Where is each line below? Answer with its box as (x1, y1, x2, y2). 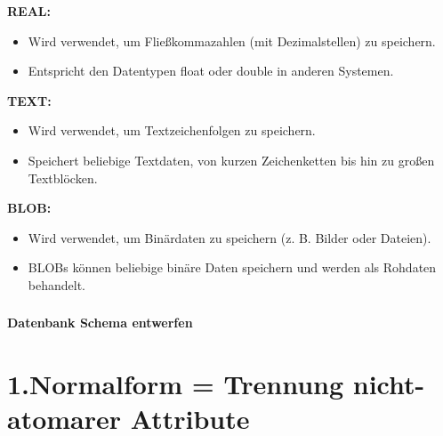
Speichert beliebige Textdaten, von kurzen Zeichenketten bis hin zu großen (28, 150, 435, 169)
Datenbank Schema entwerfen (7, 313, 193, 332)
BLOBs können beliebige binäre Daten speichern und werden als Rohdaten (28, 258, 437, 277)
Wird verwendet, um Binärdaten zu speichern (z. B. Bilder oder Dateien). (28, 228, 431, 246)
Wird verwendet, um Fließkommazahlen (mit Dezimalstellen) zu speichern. (28, 31, 436, 50)
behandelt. (28, 275, 85, 294)
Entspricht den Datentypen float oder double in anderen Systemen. (28, 61, 394, 80)
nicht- (352, 366, 425, 402)
